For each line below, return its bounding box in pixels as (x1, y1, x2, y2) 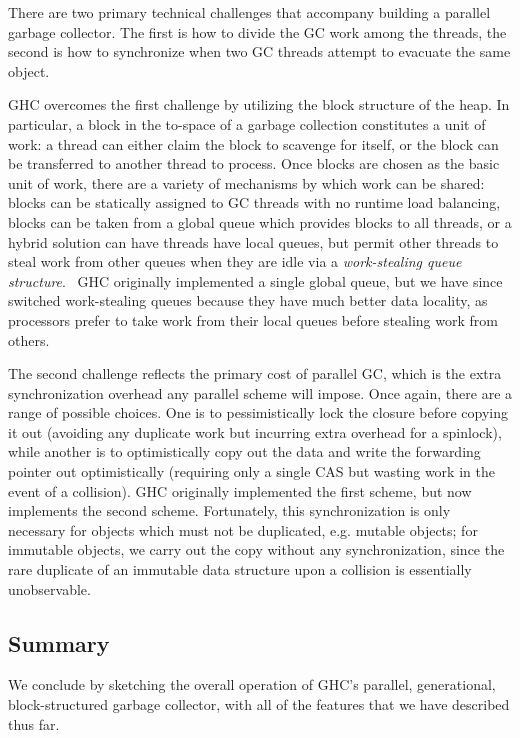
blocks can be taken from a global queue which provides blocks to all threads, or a (8, 211, 512, 232)
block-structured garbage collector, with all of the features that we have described (8, 694, 510, 715)
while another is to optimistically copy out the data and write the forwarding (8, 441, 481, 462)
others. (8, 329, 50, 350)
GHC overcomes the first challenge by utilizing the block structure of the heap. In (8, 94, 510, 115)
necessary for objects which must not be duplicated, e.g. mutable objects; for (8, 519, 478, 540)
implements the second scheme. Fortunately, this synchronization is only (8, 500, 451, 521)
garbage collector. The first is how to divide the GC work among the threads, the (8, 21, 507, 42)
